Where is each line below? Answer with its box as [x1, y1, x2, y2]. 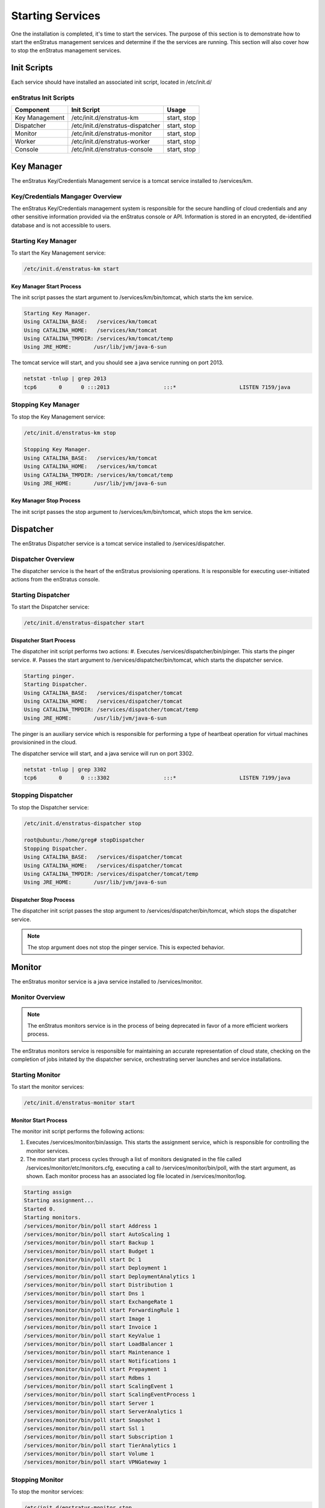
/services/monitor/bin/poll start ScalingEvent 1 [23, 1383, 173, 1390]
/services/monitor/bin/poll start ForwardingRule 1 [23, 1307, 180, 1314]
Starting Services [11, 9, 101, 22]
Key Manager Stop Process [11, 497, 81, 504]
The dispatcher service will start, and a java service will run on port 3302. [11, 750, 194, 757]
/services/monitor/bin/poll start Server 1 [23, 1399, 155, 1407]
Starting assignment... [23, 1197, 94, 1204]
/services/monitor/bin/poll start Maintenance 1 [23, 1349, 170, 1356]
